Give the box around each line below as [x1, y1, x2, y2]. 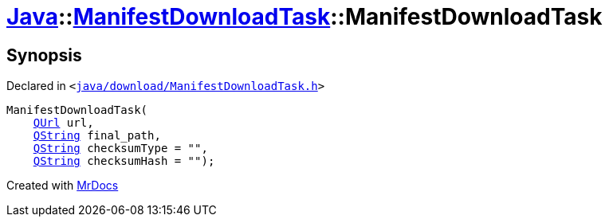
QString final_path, [33, 129, 161, 143]
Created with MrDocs [6, 178, 119, 193]
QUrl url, [33, 116, 94, 130]
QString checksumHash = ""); [33, 155, 215, 168]
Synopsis [6, 45, 82, 65]
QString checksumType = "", [33, 142, 208, 155]
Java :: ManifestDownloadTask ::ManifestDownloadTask [6, 3, 603, 30]
